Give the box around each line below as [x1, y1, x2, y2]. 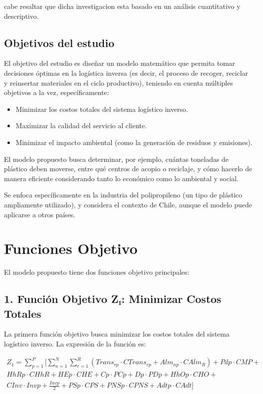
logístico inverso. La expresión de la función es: [4, 339, 146, 349]
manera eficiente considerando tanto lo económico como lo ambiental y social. [4, 173, 239, 183]
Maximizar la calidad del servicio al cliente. [15, 120, 147, 131]
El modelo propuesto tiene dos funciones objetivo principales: [4, 267, 189, 277]
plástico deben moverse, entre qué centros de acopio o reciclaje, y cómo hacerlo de [4, 163, 253, 174]
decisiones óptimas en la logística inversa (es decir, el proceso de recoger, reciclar [4, 67, 248, 78]
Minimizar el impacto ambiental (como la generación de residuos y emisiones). [15, 137, 253, 147]
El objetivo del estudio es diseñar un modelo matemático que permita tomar [4, 58, 235, 68]
